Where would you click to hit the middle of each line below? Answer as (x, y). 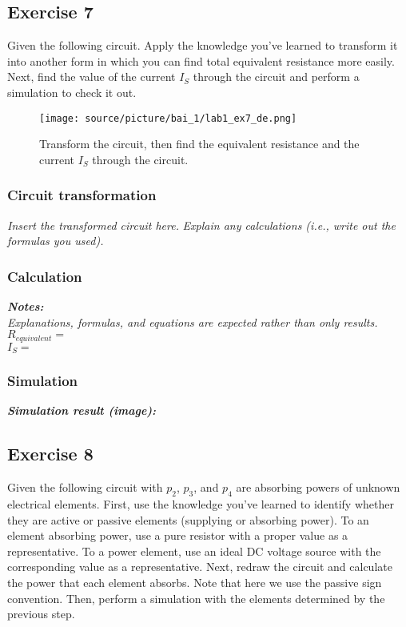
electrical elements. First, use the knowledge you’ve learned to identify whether (201, 503)
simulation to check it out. (72, 92)
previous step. (41, 614)
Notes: (26, 306)
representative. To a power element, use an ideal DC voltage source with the (194, 551)
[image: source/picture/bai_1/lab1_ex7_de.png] (168, 118)
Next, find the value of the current (92, 76)
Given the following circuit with (85, 487)
